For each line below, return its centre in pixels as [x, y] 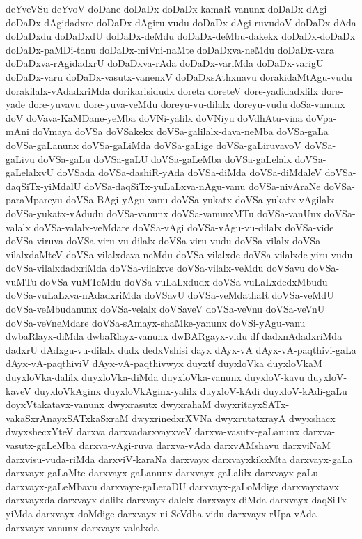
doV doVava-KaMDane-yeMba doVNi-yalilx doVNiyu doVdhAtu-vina [154, 117]
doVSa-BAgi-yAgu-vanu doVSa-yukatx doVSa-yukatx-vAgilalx [200, 200]
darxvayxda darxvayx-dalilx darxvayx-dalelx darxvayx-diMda [136, 500]
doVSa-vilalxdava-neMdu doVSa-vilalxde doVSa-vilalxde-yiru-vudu [209, 254]
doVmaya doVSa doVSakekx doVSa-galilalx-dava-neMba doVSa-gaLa [180, 131]
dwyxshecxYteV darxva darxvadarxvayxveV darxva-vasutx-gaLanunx [153, 431]
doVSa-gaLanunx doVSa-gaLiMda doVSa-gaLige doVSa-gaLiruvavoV [154, 144]
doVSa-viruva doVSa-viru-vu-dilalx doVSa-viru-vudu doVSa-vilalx [148, 241]
